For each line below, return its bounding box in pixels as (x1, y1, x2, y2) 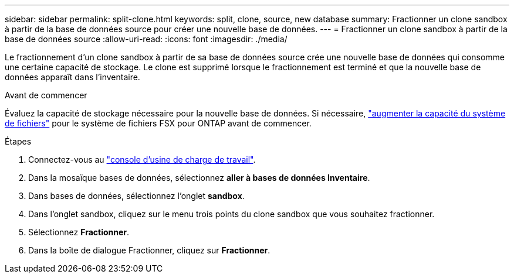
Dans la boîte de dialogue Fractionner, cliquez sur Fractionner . (28, 245, 270, 255)
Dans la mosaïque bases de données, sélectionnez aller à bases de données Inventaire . (28, 173, 370, 183)
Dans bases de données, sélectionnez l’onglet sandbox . (28, 191, 245, 201)
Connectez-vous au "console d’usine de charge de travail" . (28, 155, 256, 164)
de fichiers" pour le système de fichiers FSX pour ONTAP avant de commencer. (5, 118, 312, 128)
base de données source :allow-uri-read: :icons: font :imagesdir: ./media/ (5, 34, 288, 44)
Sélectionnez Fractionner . (28, 227, 130, 237)
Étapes (5, 136, 32, 146)
